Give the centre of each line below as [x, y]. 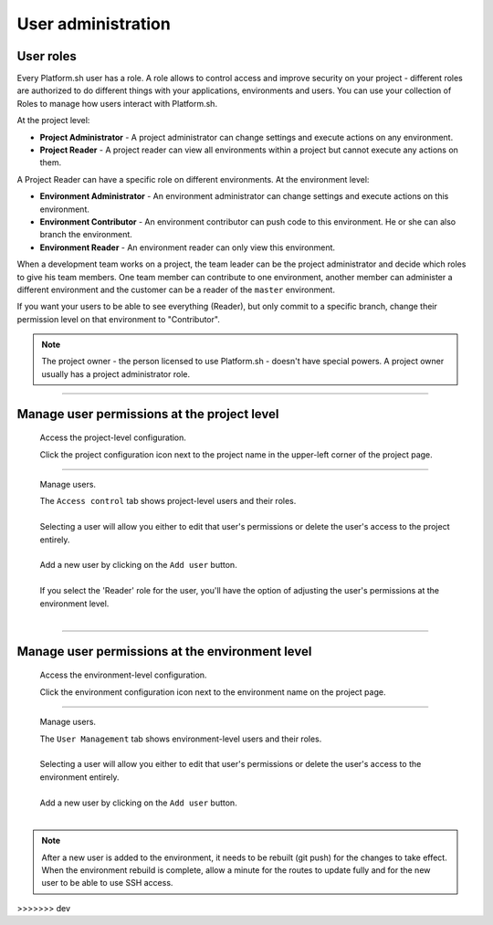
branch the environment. [86, 235]
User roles [47, 56]
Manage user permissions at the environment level [164, 652]
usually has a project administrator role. [116, 373]
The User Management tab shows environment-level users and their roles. [181, 739]
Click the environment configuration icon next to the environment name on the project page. [213, 692]
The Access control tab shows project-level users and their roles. [168, 501]
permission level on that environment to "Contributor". [119, 319]
